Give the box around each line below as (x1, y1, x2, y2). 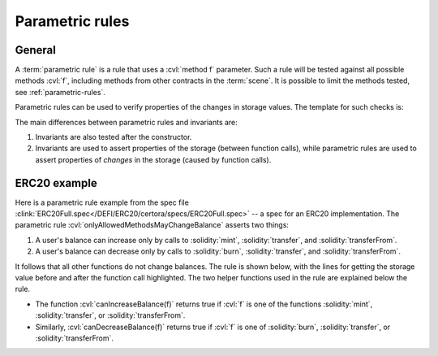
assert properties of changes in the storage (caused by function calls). (35, 154, 272, 164)
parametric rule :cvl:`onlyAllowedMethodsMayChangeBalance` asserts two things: (15, 220, 290, 230)
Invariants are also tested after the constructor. (35, 132, 192, 142)
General (15, 43, 57, 57)
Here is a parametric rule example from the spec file (15, 198, 190, 207)
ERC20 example (15, 176, 97, 190)
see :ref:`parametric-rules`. (15, 87, 105, 97)
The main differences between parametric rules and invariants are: (15, 117, 238, 127)
